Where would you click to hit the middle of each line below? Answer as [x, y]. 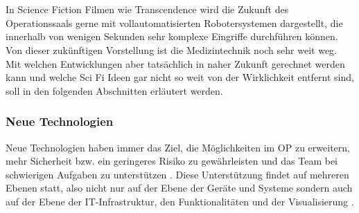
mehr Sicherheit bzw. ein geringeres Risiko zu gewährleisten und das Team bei [172, 161]
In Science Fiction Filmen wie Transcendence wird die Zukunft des [147, 9]
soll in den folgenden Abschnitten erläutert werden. [114, 90]
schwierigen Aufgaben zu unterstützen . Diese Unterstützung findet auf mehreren [177, 174]
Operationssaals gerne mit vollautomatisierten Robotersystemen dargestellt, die [174, 22]
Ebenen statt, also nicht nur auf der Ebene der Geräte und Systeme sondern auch [179, 188]
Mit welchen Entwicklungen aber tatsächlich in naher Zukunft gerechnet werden [175, 63]
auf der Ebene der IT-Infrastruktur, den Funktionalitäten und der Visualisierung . [180, 201]
